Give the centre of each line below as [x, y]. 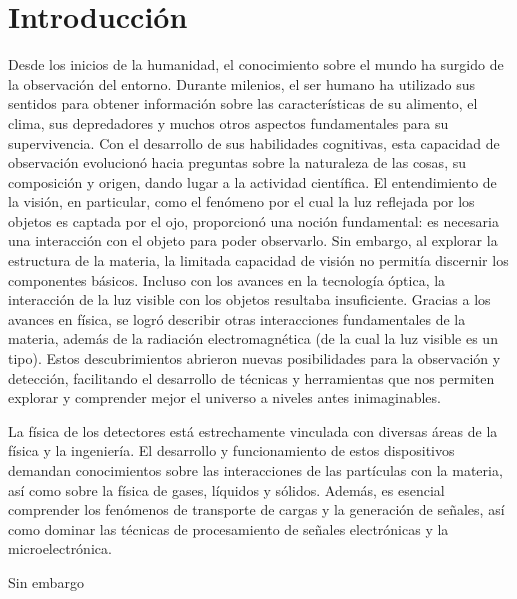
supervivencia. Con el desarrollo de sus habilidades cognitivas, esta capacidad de [254, 142]
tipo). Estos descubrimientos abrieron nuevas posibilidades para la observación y [254, 358]
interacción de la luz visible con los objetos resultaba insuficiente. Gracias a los [249, 299]
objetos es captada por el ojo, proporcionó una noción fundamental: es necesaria [253, 220]
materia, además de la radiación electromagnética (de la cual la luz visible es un [253, 338]
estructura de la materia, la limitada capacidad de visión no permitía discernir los [258, 260]
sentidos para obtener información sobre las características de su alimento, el [243, 103]
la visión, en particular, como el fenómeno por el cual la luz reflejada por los [241, 201]
